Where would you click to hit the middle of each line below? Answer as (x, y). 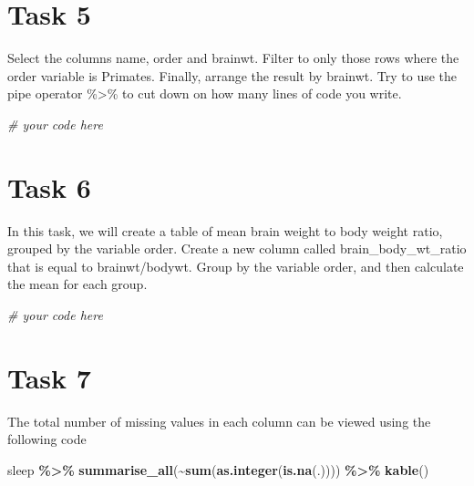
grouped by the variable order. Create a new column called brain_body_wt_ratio (237, 248)
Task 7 (49, 377)
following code (47, 439)
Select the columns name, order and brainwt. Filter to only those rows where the (233, 58)
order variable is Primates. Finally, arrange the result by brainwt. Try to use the (232, 75)
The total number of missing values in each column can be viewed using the (219, 421)
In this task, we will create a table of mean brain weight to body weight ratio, (225, 230)
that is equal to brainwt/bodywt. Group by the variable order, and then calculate (236, 266)
